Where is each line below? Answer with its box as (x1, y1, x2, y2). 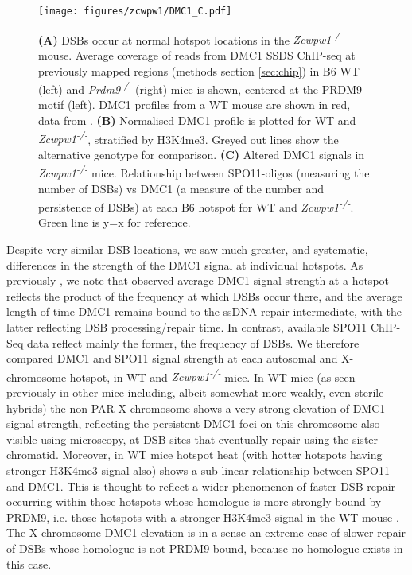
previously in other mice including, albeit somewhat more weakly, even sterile (6, 384, 384, 401)
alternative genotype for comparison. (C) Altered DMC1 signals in (38, 146, 365, 162)
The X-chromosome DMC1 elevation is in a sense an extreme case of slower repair (6, 524, 406, 541)
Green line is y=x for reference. (38, 214, 191, 231)
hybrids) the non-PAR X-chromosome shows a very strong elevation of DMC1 (6, 399, 386, 416)
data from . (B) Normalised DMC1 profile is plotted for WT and (38, 111, 356, 128)
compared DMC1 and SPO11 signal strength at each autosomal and (6, 350, 338, 367)
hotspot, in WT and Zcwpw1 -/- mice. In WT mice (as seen (69, 366, 356, 385)
